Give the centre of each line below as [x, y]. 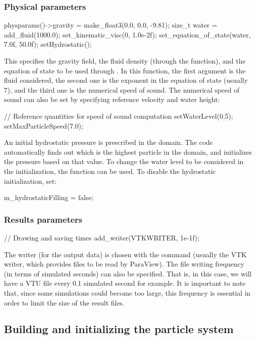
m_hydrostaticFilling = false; [49, 197]
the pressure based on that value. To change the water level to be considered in [124, 161]
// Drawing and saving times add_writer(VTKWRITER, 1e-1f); [102, 237]
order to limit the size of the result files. [64, 302]
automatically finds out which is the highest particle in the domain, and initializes [128, 152]
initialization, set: [30, 181]
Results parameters [43, 219]
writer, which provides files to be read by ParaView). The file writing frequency [124, 264]
